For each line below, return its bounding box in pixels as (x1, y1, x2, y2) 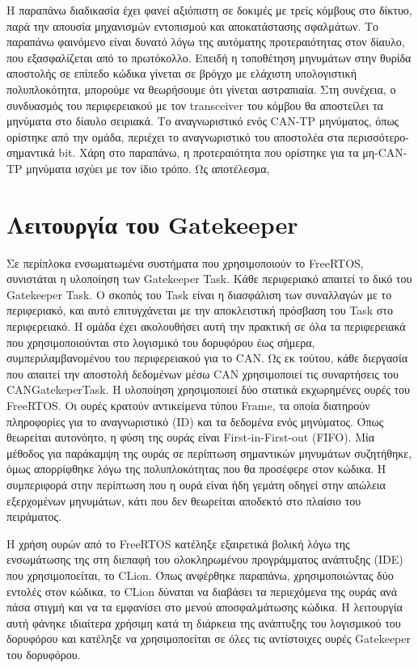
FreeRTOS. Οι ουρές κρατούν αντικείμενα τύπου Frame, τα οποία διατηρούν (6, 397, 370, 413)
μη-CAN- (362, 144, 407, 161)
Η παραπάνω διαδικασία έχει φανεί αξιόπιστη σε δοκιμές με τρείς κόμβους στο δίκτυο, (6, 2, 412, 18)
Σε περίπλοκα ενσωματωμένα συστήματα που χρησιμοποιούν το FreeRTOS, (6, 254, 364, 271)
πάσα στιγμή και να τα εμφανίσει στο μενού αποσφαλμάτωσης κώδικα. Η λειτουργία (6, 598, 403, 615)
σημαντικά (6, 144, 55, 161)
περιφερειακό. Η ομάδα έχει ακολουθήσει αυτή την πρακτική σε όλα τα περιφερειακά (6, 318, 406, 335)
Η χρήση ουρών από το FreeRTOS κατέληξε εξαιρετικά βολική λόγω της (6, 535, 350, 552)
